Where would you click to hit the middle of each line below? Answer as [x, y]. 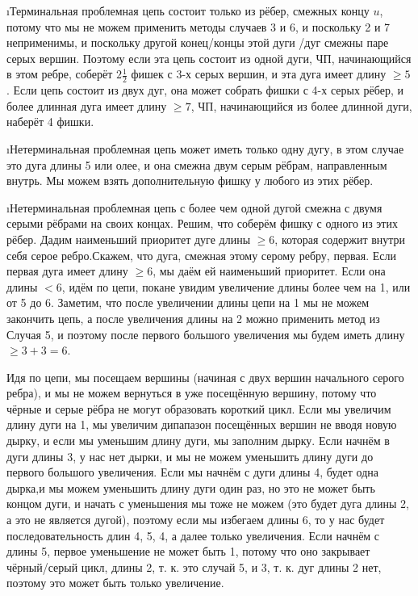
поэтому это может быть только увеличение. [115, 583]
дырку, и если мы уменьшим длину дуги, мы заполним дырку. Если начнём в [198, 441]
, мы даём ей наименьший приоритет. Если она [269, 271]
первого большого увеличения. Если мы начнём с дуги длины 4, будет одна [192, 472]
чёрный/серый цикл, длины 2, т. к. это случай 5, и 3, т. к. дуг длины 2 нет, [194, 567]
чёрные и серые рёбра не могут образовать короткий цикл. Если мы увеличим [199, 408]
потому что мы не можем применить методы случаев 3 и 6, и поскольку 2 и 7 [199, 26]
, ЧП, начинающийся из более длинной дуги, [301, 105]
